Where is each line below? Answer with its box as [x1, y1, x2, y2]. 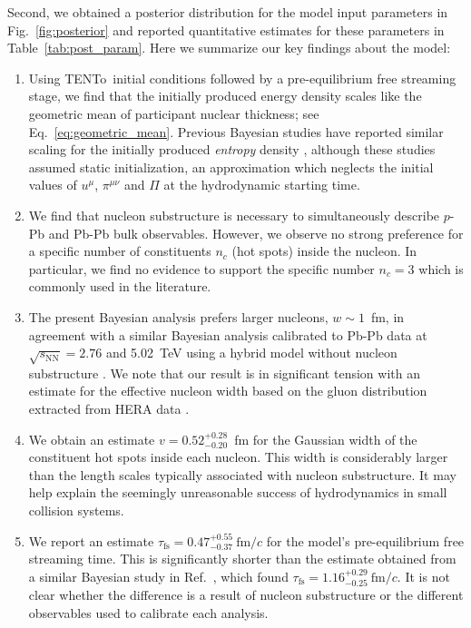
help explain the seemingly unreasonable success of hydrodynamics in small [28, 483, 447, 502]
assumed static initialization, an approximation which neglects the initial [28, 157, 434, 176]
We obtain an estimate [28, 429, 155, 448]
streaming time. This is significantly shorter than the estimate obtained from [28, 549, 456, 568]
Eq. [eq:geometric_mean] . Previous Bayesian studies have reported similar [28, 122, 444, 141]
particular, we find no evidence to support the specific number [28, 259, 375, 278]
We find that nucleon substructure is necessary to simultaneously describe [28, 205, 440, 224]
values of [28, 175, 77, 194]
